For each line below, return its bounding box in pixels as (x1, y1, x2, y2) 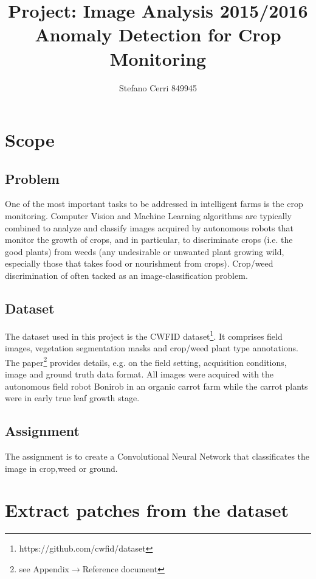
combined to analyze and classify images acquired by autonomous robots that (5, 221, 294, 234)
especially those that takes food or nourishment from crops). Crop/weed (5, 257, 273, 270)
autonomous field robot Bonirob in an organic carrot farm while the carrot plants (5, 379, 308, 392)
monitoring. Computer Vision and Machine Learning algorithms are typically (5, 209, 292, 222)
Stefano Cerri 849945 (118, 81, 197, 94)
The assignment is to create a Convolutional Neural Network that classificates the (5, 449, 310, 462)
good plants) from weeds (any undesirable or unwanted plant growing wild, (5, 245, 284, 258)
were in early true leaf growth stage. (5, 391, 140, 404)
